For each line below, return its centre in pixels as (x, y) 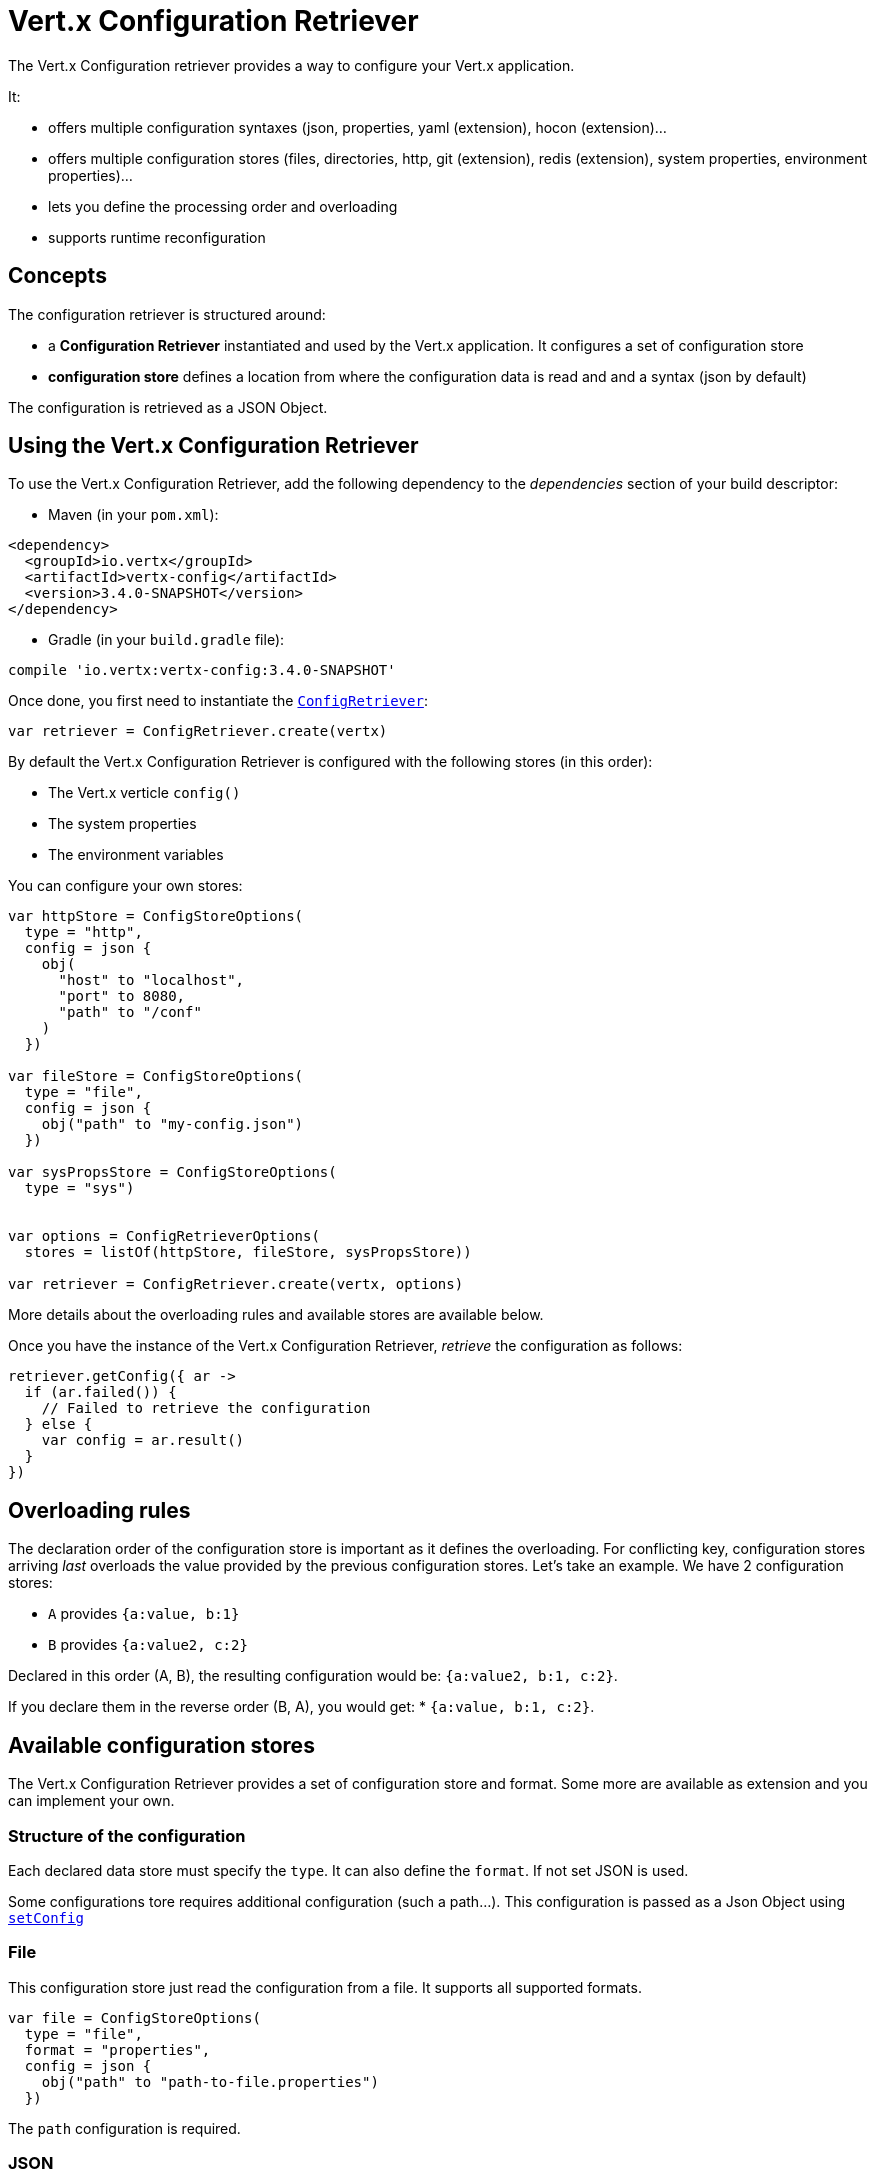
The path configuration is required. (124, 2128)
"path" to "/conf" (130, 1012)
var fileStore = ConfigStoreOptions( (156, 1076)
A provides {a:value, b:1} (144, 1614)
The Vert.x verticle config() (144, 793)
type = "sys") (79, 1188)
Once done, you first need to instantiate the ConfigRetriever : (218, 701)
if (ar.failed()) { (100, 1392)
